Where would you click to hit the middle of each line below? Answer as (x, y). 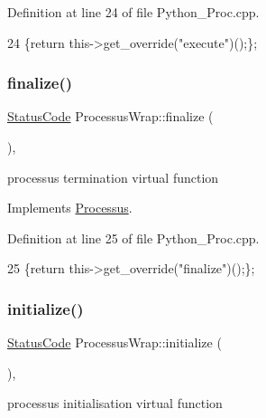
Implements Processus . (70, 208)
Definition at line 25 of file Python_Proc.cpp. (133, 237)
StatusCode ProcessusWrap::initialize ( (115, 342)
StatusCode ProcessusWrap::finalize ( (110, 116)
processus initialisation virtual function (115, 403)
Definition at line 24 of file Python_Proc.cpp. (133, 12)
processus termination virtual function (113, 177)
